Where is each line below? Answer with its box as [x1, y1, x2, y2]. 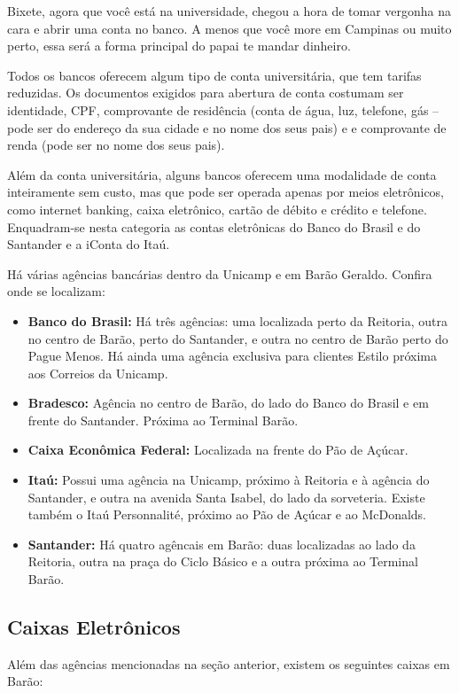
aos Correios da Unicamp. [27, 363, 168, 382]
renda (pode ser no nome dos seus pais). [7, 136, 225, 154]
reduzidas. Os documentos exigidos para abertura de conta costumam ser [7, 83, 404, 102]
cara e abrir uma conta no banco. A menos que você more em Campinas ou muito [7, 19, 452, 37]
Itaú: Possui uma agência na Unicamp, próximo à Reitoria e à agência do [27, 471, 430, 489]
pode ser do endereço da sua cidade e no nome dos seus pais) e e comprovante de [7, 118, 447, 136]
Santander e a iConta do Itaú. [7, 235, 170, 253]
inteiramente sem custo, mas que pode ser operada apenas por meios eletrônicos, [7, 183, 445, 201]
